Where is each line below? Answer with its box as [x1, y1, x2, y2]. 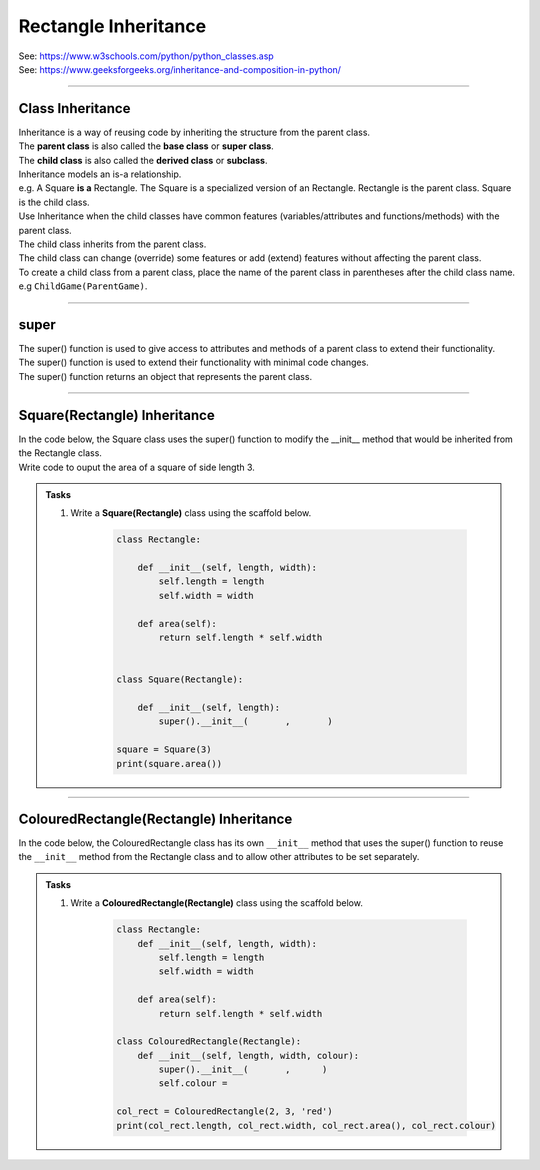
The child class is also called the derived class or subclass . [18, 154, 269, 166]
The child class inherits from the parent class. [18, 238, 207, 250]
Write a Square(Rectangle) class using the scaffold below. [70, 507, 312, 519]
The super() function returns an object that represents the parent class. [18, 370, 313, 382]
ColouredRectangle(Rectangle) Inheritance [18, 810, 293, 827]
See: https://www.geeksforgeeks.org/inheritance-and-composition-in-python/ [18, 63, 342, 75]
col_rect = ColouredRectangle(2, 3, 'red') [116, 1106, 334, 1117]
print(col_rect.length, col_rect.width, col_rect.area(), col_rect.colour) [116, 1120, 497, 1131]
